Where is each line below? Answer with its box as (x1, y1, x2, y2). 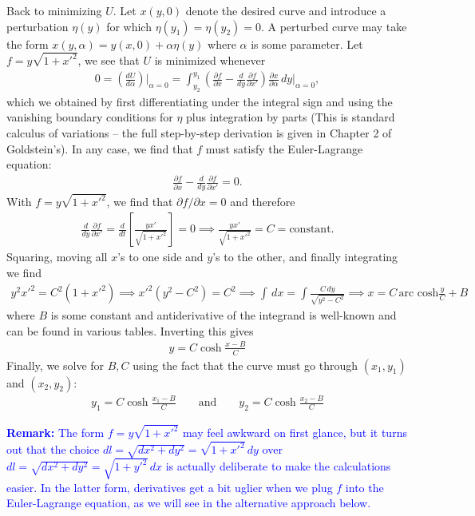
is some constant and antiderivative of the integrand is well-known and (50, 307, 397, 323)
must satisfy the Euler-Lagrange (205, 140, 363, 157)
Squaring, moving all (6, 248, 108, 265)
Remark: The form (6, 424, 105, 441)
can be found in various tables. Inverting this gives (6, 322, 254, 339)
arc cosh (398, 288, 439, 300)
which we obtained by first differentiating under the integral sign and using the (6, 93, 393, 109)
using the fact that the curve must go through (133, 356, 358, 373)
